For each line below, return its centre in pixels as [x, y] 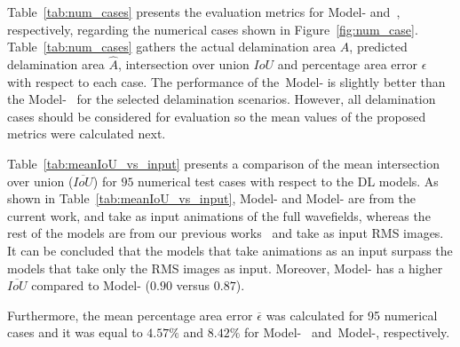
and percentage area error [347, 64]
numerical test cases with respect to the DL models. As [288, 181]
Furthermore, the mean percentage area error [130, 315]
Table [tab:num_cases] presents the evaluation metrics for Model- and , [204, 12]
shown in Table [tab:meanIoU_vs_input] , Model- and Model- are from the [211, 198]
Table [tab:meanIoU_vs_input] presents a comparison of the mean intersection [224, 163]
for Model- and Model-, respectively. [347, 332]
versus [193, 285]
